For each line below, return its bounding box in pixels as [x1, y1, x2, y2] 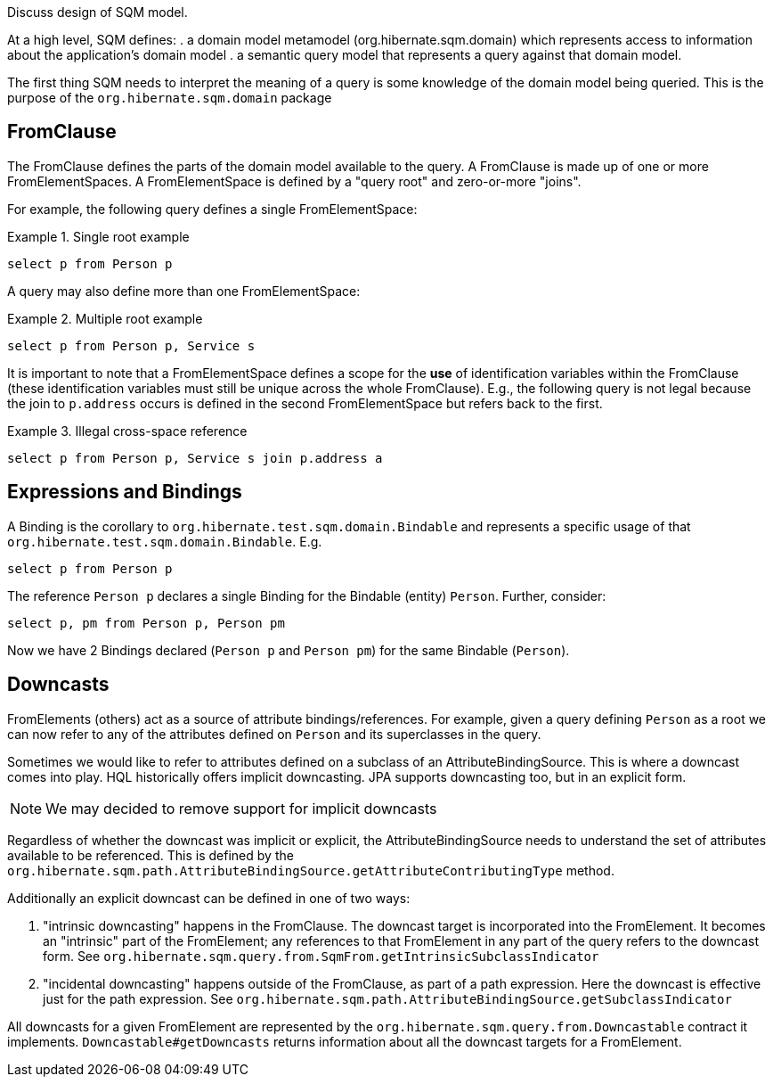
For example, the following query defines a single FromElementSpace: [7, 201, 418, 217]
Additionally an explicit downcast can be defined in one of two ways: [7, 890, 411, 906]
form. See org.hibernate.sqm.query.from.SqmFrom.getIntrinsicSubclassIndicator [43, 948, 599, 964]
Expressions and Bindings [7, 480, 242, 504]
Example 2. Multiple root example [7, 310, 203, 326]
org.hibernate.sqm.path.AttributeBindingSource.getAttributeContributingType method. [7, 862, 614, 878]
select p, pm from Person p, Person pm [7, 615, 285, 630]
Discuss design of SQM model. [7, 4, 188, 20]
